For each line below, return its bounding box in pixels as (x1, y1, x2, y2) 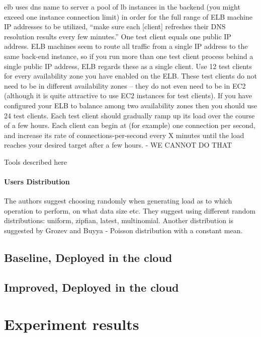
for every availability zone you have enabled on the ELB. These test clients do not (4, 71, 257, 81)
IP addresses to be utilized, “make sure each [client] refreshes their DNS (4, 21, 226, 32)
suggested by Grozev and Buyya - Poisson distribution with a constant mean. (4, 225, 243, 236)
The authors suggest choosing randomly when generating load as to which (4, 195, 232, 206)
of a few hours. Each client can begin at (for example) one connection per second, (4, 120, 255, 130)
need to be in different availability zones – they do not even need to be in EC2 (4, 80, 246, 91)
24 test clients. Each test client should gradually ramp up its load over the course (4, 110, 255, 120)
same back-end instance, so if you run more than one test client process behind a (4, 50, 253, 61)
